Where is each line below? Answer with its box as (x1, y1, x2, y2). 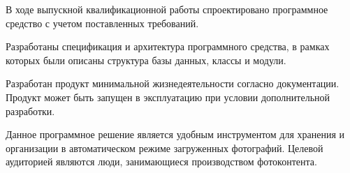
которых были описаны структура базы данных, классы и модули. (6, 52, 286, 67)
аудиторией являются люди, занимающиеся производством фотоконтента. (6, 154, 317, 169)
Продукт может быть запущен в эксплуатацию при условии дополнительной (6, 89, 330, 104)
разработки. (6, 103, 55, 118)
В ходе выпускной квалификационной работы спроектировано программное (6, 2, 328, 16)
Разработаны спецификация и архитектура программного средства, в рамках (6, 39, 330, 54)
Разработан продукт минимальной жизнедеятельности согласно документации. (6, 76, 340, 91)
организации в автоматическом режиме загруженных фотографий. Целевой (6, 140, 323, 155)
